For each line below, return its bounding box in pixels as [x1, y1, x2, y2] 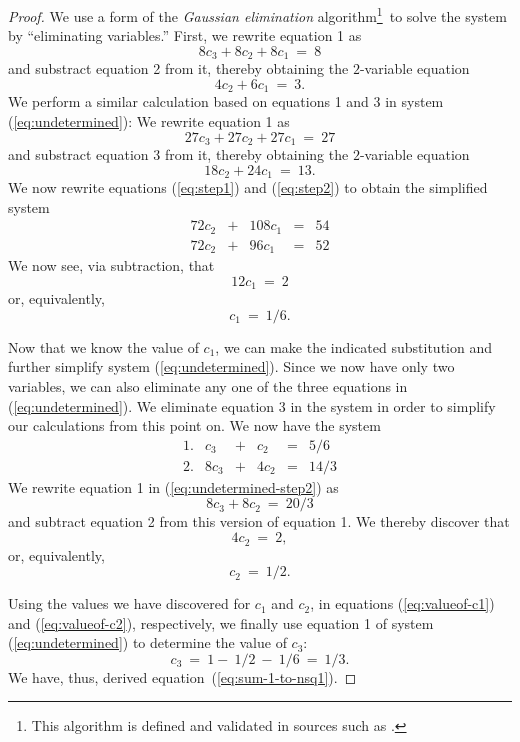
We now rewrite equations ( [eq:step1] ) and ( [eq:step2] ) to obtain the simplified [8, 177, 488, 198]
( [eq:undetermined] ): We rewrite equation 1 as [8, 110, 290, 131]
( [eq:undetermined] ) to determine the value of [8, 632, 287, 653]
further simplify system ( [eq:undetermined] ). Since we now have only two [8, 356, 455, 377]
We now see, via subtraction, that [8, 255, 215, 276]
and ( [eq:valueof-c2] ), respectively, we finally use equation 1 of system [8, 612, 434, 633]
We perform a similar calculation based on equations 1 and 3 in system [8, 91, 444, 112]
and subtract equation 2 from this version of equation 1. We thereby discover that [8, 511, 510, 532]
